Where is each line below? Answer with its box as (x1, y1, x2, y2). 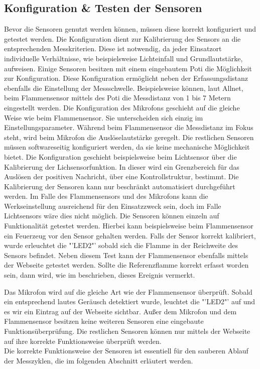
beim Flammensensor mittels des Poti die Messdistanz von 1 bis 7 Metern (4, 92, 231, 103)
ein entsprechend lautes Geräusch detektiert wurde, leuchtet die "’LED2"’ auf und (4, 296, 255, 307)
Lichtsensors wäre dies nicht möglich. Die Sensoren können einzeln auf (4, 210, 219, 221)
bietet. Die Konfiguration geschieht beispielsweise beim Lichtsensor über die (4, 151, 237, 162)
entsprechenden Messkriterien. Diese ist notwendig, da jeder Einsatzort (4, 43, 222, 54)
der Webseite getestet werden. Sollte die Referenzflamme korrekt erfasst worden (4, 260, 249, 270)
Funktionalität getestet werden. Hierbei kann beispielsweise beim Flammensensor (4, 220, 253, 231)
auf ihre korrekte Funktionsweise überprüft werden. (4, 335, 162, 346)
